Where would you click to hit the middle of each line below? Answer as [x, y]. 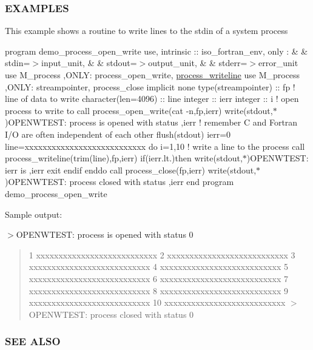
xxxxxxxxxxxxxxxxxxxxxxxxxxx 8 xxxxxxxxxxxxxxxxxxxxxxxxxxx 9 [158, 290]
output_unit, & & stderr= [198, 63]
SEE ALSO [33, 341]
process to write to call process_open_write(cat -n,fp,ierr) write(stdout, [139, 110]
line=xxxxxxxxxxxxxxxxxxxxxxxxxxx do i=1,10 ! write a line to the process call [155, 146]
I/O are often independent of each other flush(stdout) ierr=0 [118, 134]
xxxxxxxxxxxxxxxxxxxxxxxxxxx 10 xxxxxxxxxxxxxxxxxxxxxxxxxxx [157, 302]
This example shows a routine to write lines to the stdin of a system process [146, 31]
